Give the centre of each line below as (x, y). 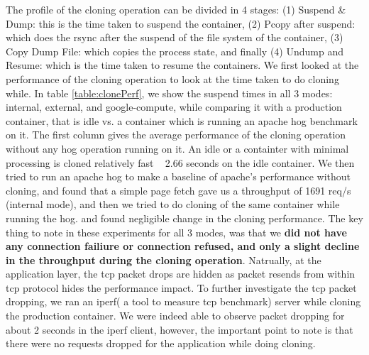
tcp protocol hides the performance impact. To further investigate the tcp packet (181, 287)
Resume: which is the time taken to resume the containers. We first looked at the (182, 65)
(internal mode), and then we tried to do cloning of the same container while (173, 204)
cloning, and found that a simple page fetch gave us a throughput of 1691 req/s (178, 190)
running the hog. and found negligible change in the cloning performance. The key (184, 218)
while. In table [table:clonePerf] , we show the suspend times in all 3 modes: (169, 93)
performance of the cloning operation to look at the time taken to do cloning (172, 78)
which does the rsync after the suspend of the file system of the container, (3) (175, 37)
